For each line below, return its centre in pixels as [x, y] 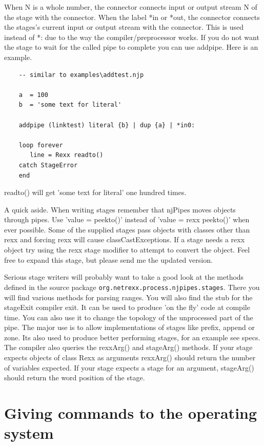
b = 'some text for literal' [70, 105]
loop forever [41, 145]
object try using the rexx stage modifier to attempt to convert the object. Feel [127, 250]
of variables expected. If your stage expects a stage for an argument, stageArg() [129, 367]
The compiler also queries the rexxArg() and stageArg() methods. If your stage [128, 347]
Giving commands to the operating [131, 413]
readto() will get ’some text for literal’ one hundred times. [95, 192]
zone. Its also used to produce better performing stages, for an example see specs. [132, 337]
